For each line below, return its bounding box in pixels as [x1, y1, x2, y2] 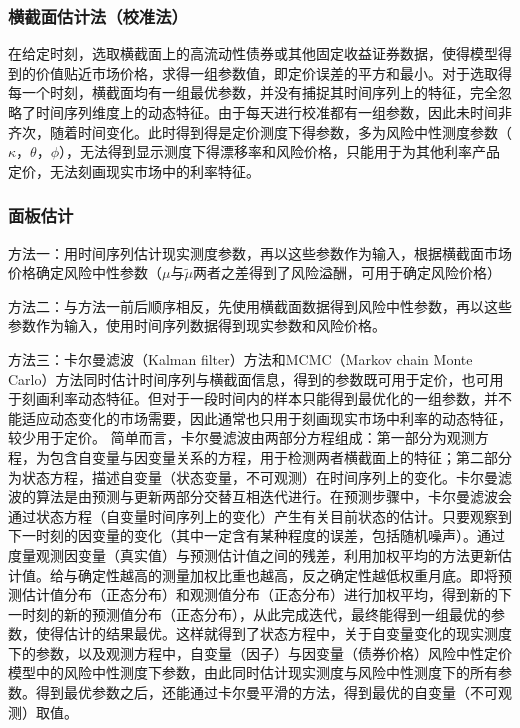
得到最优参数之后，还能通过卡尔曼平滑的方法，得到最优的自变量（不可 [35, 682, 498, 703]
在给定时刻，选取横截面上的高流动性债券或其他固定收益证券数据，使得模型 [8, 43, 498, 64]
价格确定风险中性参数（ [8, 262, 162, 283]
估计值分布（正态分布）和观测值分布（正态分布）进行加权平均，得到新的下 [21, 584, 512, 605]
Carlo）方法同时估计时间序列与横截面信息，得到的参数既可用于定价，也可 [8, 368, 490, 389]
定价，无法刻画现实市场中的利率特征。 [8, 160, 260, 181]
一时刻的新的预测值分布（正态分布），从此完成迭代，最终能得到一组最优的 [8, 603, 491, 624]
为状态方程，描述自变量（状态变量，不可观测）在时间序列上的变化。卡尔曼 [8, 466, 498, 487]
